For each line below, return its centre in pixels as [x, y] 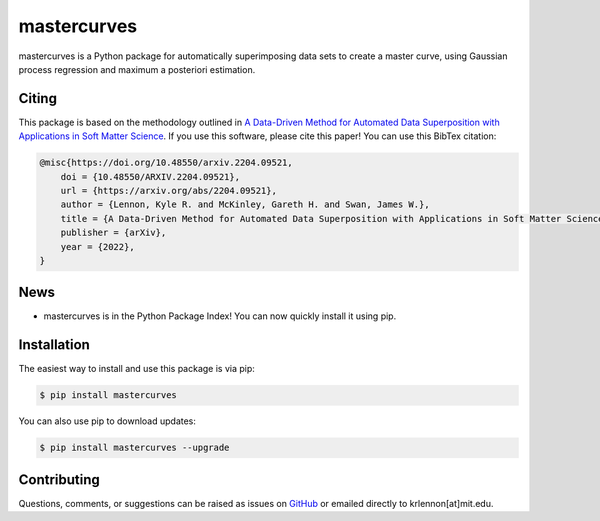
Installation [54, 345]
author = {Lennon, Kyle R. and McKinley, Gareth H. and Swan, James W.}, [245, 204]
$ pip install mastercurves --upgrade [134, 448]
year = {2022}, [97, 246]
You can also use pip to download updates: [107, 421]
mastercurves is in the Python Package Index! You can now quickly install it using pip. [220, 316]
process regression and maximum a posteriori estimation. [137, 69]
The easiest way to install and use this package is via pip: [136, 369]
